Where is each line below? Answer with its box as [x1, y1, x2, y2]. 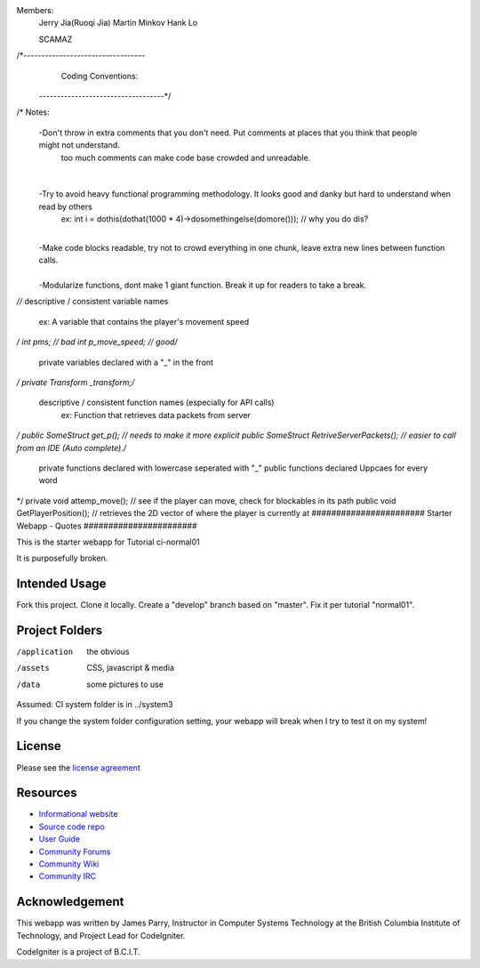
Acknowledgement [16, 894, 124, 909]
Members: [16, 5, 54, 15]
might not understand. [38, 140, 120, 150]
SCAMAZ [38, 34, 73, 44]
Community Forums [38, 846, 111, 857]
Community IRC [38, 871, 97, 882]
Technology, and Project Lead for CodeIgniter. [16, 930, 186, 940]
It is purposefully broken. [16, 553, 108, 564]
